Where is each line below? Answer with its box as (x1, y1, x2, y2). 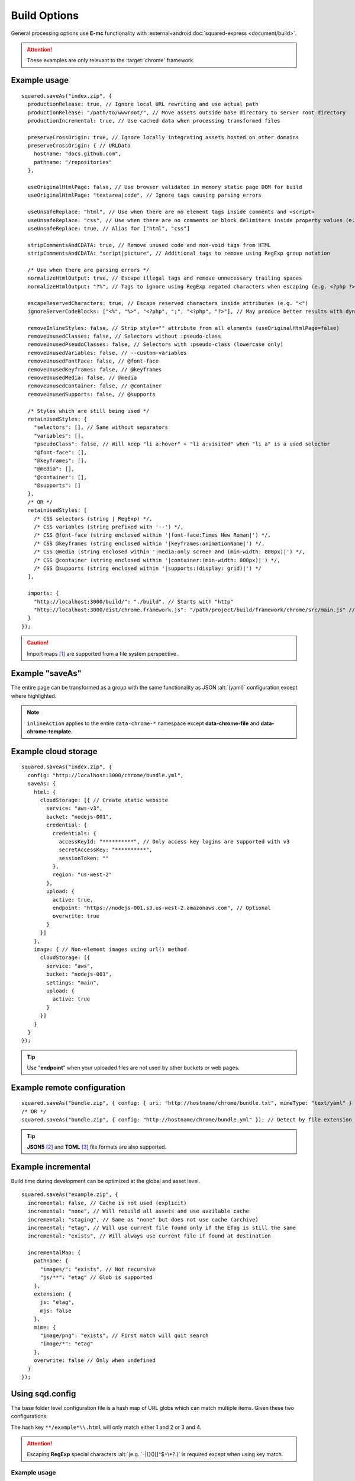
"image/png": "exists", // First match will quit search (40, 1332, 209, 1339)
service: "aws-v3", (46, 805, 103, 812)
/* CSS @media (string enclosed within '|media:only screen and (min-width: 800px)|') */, (33, 549, 306, 555)
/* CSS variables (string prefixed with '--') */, (33, 524, 184, 530)
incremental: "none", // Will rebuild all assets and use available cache (27, 1208, 250, 1214)
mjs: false (40, 1307, 72, 1314)
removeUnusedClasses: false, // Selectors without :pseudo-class (27, 333, 221, 340)
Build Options (11, 9, 79, 22)
